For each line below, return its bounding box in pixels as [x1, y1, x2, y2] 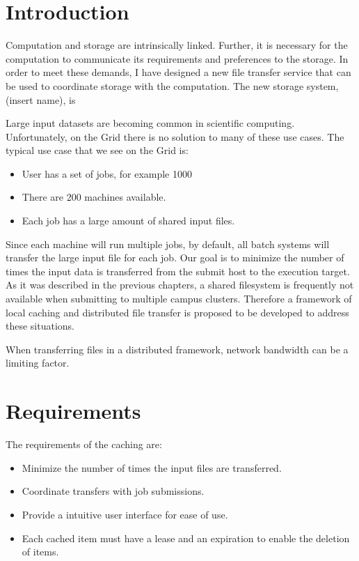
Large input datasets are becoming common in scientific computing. [6, 116, 295, 130]
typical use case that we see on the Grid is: [6, 143, 189, 157]
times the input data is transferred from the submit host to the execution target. [6, 263, 350, 278]
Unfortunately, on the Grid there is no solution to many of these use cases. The [6, 129, 344, 144]
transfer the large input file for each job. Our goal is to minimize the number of [6, 250, 344, 265]
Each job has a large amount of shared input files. [22, 213, 235, 228]
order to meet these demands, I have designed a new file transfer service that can [6, 65, 351, 79]
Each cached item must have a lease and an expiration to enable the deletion [22, 530, 350, 545]
